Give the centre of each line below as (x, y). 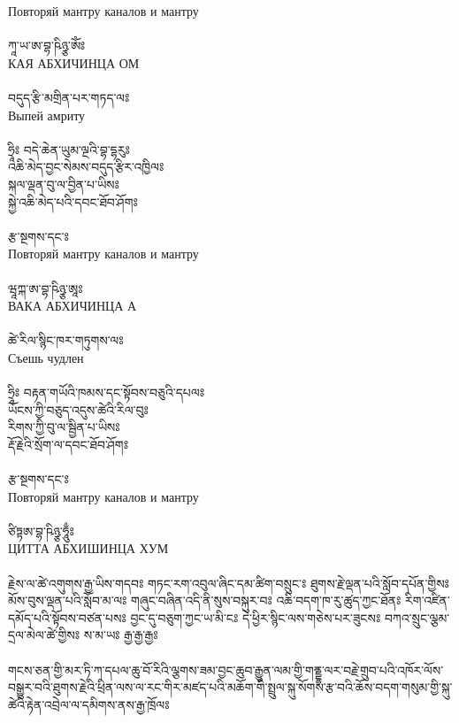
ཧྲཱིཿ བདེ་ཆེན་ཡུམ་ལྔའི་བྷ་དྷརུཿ (69, 149)
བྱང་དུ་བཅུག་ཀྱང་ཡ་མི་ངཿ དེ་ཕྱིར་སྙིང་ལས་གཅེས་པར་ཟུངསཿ (256, 617)
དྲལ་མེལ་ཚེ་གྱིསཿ (44, 635)
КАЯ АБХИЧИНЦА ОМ (74, 62)
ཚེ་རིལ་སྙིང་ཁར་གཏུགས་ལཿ (66, 340)
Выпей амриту (47, 115)
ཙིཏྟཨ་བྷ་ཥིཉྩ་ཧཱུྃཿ (41, 531)
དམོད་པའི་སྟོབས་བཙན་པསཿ (67, 617)
